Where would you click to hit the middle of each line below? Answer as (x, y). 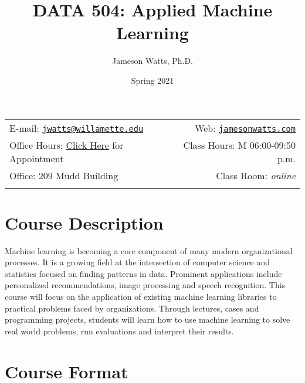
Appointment (37, 158)
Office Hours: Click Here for (67, 145)
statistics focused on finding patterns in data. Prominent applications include (143, 273)
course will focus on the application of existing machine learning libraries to (141, 296)
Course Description (84, 222)
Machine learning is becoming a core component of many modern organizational (149, 250)
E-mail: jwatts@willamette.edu (77, 128)
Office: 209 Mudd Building (64, 175)
